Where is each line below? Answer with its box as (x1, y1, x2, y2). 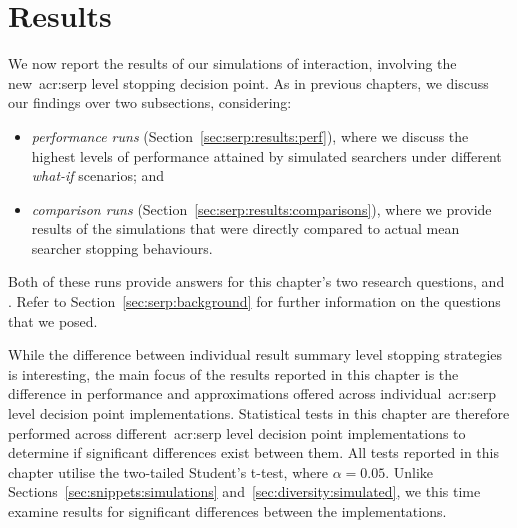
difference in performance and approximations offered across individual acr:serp (8, 383, 496, 404)
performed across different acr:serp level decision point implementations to (8, 422, 466, 443)
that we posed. (8, 310, 98, 331)
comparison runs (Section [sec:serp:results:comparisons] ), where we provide (31, 198, 492, 219)
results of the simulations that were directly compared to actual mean (31, 218, 460, 239)
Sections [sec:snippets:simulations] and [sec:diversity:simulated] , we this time (8, 481, 481, 502)
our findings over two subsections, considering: (8, 92, 292, 113)
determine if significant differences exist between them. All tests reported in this (8, 442, 499, 463)
